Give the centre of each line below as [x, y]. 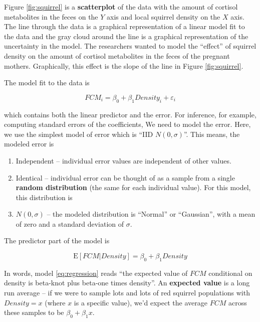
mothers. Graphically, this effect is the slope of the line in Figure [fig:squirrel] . [124, 65]
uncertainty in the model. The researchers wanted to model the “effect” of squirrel [130, 46]
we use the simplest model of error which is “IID [79, 134]
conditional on [230, 273]
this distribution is [44, 197]
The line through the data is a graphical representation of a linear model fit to [124, 26]
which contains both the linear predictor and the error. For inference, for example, [130, 114]
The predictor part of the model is [57, 240]
